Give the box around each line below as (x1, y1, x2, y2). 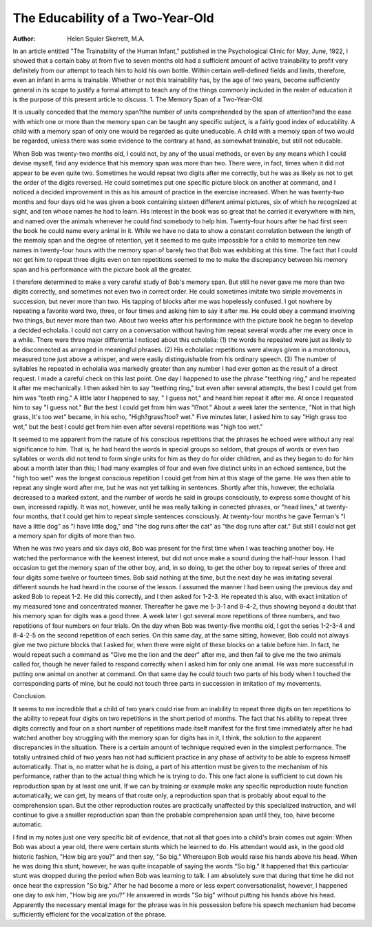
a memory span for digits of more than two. (12, 531, 136, 540)
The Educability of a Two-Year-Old (12, 10, 214, 26)
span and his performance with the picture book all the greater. (12, 265, 192, 274)
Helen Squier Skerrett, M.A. (67, 34, 145, 43)
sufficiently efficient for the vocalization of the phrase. (12, 910, 167, 918)
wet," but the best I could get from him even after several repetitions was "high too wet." (12, 422, 263, 431)
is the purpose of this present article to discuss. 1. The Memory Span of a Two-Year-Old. (12, 95, 265, 103)
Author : (12, 34, 36, 43)
